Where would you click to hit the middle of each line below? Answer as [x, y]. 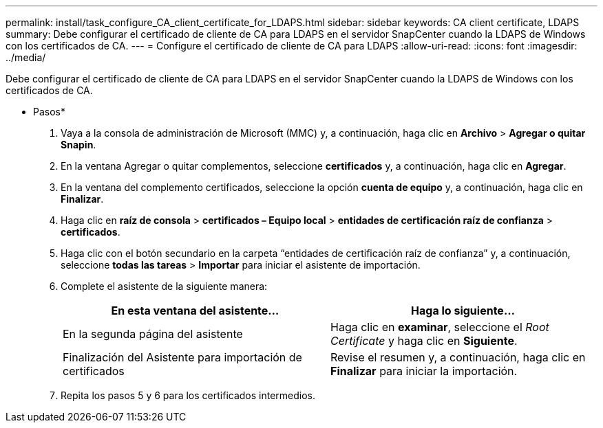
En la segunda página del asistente [153, 334]
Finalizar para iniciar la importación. [424, 371]
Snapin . [78, 145]
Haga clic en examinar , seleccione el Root [440, 327]
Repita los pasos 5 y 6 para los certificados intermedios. [188, 395]
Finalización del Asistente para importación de [182, 357]
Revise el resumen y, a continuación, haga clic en [458, 357]
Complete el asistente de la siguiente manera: [164, 286]
